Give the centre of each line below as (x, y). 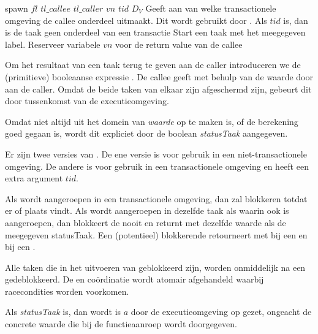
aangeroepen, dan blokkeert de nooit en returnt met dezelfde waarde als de (146, 222)
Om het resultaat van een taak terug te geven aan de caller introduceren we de (153, 65)
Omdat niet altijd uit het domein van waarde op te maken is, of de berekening (152, 121)
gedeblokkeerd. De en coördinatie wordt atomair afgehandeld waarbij (134, 279)
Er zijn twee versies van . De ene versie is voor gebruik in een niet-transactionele (156, 154)
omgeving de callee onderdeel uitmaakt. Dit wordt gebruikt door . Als (136, 20)
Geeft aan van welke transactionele (211, 8)
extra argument (34, 178)
